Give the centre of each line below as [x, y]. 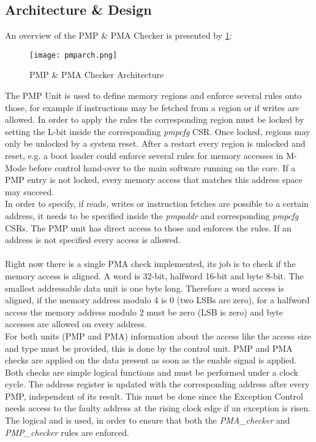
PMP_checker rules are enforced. [67, 432]
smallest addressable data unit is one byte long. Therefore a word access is [145, 288]
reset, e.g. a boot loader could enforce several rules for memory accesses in [144, 156]
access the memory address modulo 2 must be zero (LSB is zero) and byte [144, 312]
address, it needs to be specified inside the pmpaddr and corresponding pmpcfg [152, 215]
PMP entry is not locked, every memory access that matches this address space [154, 180]
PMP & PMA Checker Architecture [97, 75]
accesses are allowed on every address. [76, 324]
